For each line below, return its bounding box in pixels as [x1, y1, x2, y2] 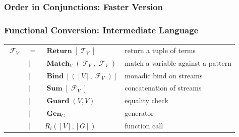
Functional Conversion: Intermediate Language [4, 23, 199, 36]
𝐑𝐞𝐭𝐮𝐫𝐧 [46, 47, 72, 55]
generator [125, 108, 154, 118]
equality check [125, 95, 168, 106]
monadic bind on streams [125, 70, 203, 80]
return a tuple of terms [125, 44, 196, 55]
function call [125, 120, 163, 130]
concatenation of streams [125, 82, 202, 93]
